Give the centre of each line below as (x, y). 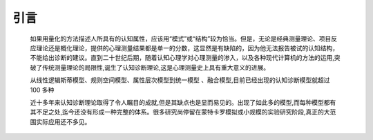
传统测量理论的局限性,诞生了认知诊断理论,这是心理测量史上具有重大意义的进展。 (156, 67)
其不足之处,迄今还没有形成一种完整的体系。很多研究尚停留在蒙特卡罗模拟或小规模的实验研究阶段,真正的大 (180, 112)
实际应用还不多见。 (63, 121)
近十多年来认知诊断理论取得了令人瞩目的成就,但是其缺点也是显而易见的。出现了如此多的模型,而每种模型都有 (183, 102)
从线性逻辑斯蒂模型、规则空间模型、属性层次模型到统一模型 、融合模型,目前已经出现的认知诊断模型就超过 (180, 80)
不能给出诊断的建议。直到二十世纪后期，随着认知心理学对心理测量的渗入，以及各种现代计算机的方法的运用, (182, 58)
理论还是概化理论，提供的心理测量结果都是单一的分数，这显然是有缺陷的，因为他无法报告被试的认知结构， (187, 48)
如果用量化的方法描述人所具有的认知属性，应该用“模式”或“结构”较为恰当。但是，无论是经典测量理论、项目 (181, 39)
